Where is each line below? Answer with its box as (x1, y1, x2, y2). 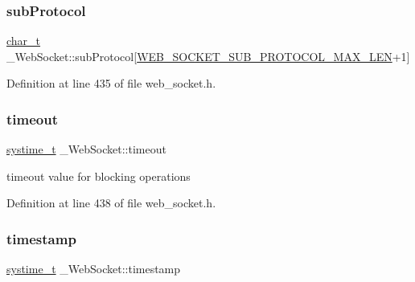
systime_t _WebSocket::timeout (6, 141, 166, 157)
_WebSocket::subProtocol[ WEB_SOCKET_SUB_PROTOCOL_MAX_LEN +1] (6, 47, 410, 64)
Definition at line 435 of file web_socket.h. (6, 75, 216, 92)
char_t (6, 32, 41, 49)
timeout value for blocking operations (6, 167, 191, 184)
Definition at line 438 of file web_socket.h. (6, 194, 216, 211)
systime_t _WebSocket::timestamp (6, 260, 181, 277)
